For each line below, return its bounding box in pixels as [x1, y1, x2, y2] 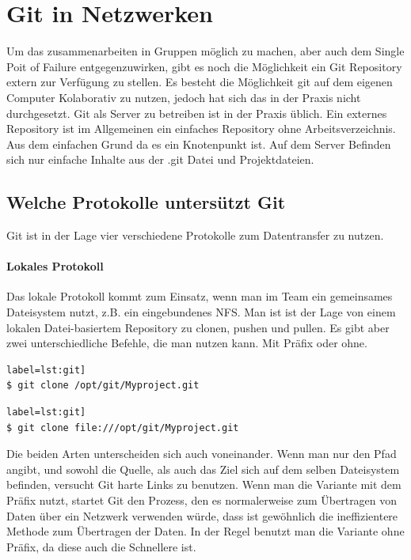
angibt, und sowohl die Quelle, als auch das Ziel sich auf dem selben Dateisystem [6, 460, 400, 477]
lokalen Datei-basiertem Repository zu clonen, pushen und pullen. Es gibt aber [6, 319, 390, 335]
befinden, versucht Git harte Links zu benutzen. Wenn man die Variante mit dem [6, 476, 401, 493]
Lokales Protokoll [6, 258, 104, 274]
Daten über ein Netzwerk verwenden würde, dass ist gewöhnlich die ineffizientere [6, 507, 398, 524]
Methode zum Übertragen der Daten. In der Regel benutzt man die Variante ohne [6, 523, 405, 539]
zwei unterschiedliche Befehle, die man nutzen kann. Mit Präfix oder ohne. [6, 335, 367, 351]
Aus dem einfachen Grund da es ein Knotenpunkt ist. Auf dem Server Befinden [6, 135, 391, 152]
